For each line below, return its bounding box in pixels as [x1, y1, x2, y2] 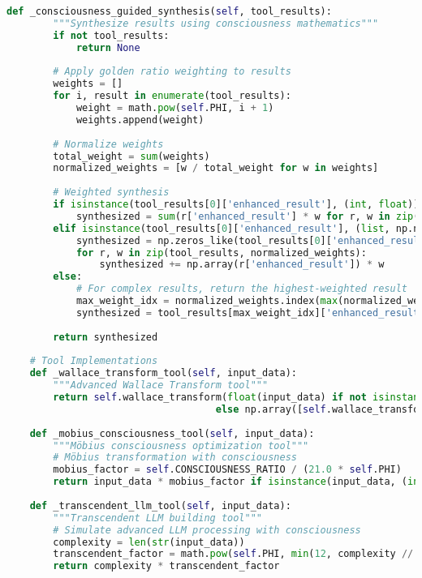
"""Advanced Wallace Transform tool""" [53, 379, 269, 392]
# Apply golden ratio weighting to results [53, 66, 291, 78]
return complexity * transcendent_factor [53, 560, 280, 572]
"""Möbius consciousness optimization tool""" [53, 439, 309, 452]
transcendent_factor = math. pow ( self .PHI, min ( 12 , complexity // [53, 548, 414, 560]
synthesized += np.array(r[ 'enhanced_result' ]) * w [99, 259, 385, 271]
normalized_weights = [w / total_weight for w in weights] [53, 162, 379, 174]
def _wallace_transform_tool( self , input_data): [29, 367, 297, 379]
